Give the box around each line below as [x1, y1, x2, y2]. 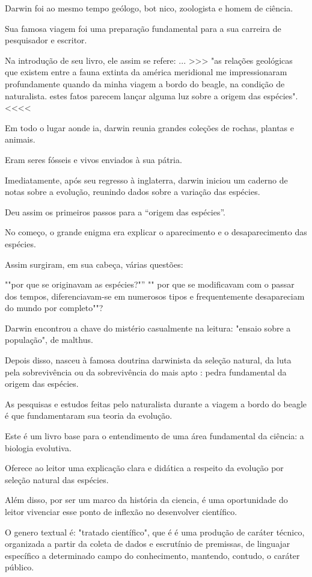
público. [5, 561, 34, 573]
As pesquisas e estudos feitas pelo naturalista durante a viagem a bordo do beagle [5, 397, 307, 410]
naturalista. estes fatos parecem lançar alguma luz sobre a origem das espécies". [5, 89, 298, 102]
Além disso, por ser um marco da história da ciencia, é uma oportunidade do [5, 493, 288, 506]
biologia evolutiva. [5, 441, 72, 454]
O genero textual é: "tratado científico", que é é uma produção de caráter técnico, [5, 525, 305, 538]
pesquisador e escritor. [5, 34, 87, 46]
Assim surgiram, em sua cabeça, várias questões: [5, 258, 183, 270]
